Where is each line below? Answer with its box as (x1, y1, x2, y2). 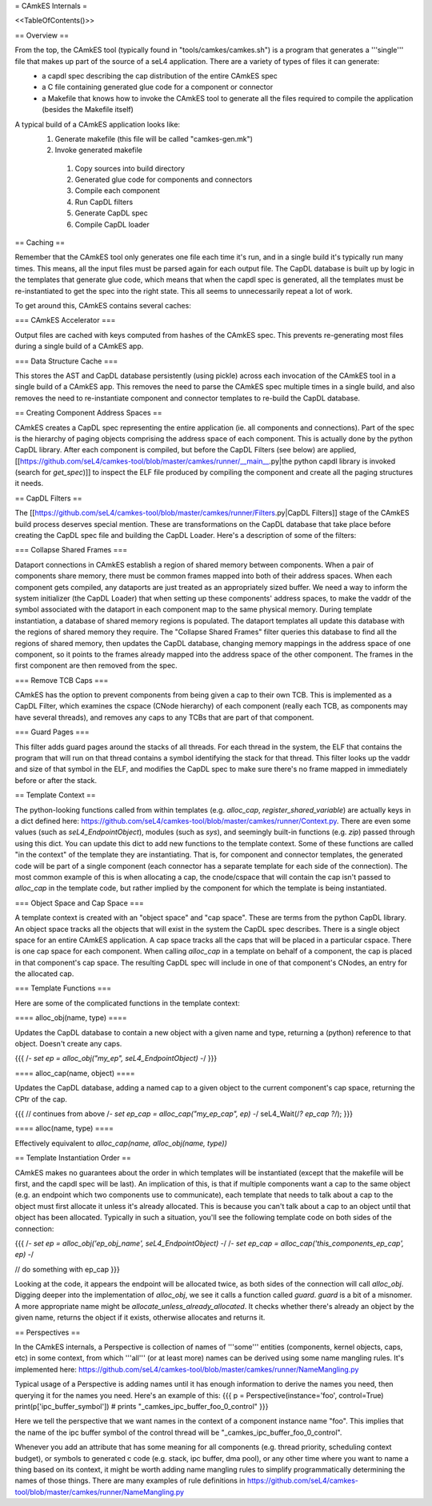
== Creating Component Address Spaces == (14, 408, 163, 418)
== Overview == (14, 30, 70, 40)
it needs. (14, 479, 44, 488)
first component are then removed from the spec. (14, 661, 178, 670)
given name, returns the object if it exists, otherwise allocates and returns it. (14, 1313, 266, 1323)
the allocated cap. (14, 969, 74, 978)
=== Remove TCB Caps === (14, 675, 109, 685)
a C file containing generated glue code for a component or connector (42, 82, 274, 92)
